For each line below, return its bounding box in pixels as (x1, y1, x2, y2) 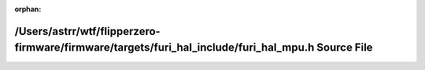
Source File (316, 41, 373, 54)
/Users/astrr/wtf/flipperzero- (14, 24, 161, 38)
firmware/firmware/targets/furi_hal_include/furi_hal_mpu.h (14, 41, 315, 54)
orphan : (14, 5, 42, 13)
